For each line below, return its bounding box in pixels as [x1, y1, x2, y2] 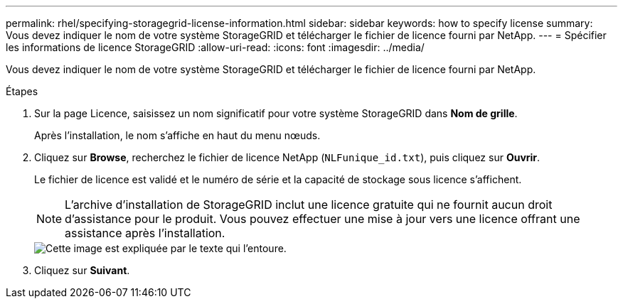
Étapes [6, 85, 38, 97]
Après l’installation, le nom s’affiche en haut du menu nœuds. [34, 129, 321, 141]
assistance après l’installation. [65, 226, 225, 240]
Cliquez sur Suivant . [34, 264, 130, 276]
